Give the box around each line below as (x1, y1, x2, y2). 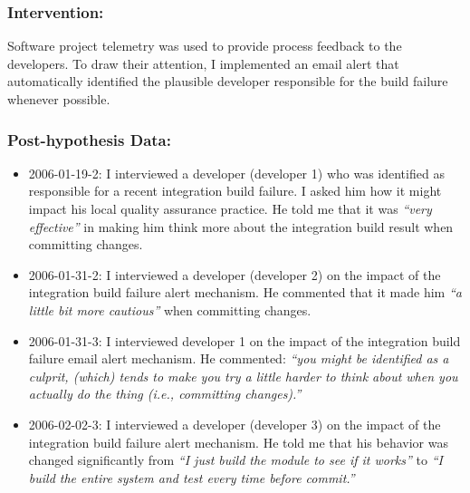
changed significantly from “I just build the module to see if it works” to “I (28, 450, 443, 469)
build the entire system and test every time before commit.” (28, 468, 355, 487)
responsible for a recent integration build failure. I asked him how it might (28, 181, 442, 200)
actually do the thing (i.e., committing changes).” (28, 384, 302, 403)
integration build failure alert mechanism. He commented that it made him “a (28, 283, 462, 302)
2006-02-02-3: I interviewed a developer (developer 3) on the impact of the (28, 414, 441, 433)
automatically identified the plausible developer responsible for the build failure (7, 72, 448, 91)
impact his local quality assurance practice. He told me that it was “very (28, 199, 432, 217)
